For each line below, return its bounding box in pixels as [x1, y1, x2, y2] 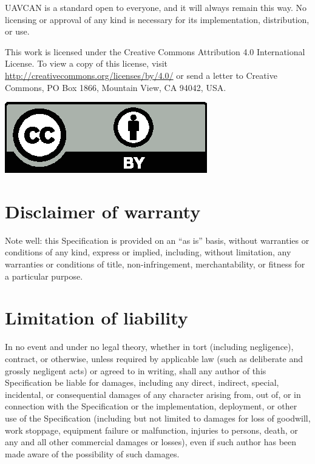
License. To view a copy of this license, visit [5, 57, 168, 70]
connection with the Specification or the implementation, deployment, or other [5, 400, 297, 412]
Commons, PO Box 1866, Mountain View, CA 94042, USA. [5, 81, 226, 93]
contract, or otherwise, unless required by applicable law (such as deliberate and [5, 352, 303, 365]
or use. [5, 25, 30, 38]
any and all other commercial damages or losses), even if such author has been [5, 435, 297, 448]
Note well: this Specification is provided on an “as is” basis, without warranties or [5, 234, 310, 246]
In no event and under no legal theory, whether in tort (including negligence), [5, 340, 294, 353]
